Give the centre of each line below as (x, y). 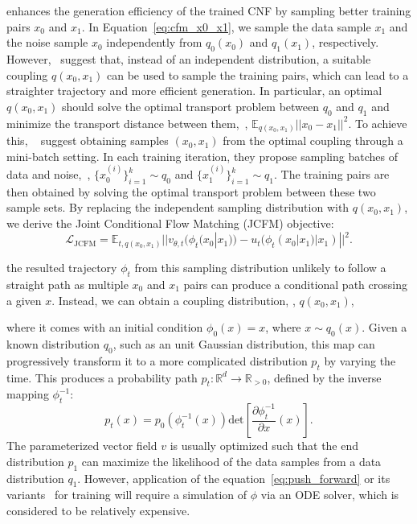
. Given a (384, 327)
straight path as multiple (67, 284)
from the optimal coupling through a (313, 140)
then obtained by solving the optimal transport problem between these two (191, 191)
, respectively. (345, 42)
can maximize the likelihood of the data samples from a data (231, 461)
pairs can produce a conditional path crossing (295, 284)
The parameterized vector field (82, 446)
